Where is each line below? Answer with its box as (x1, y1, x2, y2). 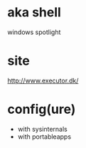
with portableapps (17, 132, 72, 141)
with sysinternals (17, 125, 68, 133)
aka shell (7, 4, 62, 21)
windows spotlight (7, 28, 61, 36)
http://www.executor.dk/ (7, 76, 79, 85)
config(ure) (7, 101, 76, 117)
